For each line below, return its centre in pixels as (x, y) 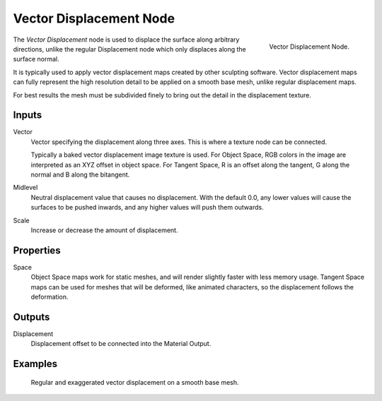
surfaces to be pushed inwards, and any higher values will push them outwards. (147, 208)
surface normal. (36, 59)
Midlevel (25, 188)
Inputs (28, 115)
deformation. (50, 297)
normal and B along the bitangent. (80, 174)
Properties (37, 250)
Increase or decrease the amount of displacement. (104, 230)
